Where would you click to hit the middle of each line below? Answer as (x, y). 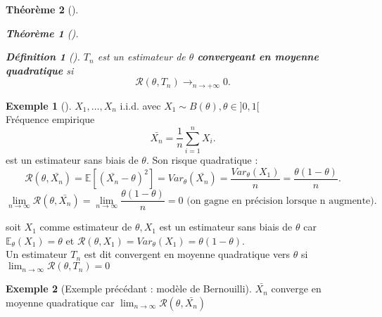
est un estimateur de (141, 57)
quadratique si (40, 70)
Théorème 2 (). (42, 9)
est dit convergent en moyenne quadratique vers (187, 254)
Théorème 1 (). (42, 33)
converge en (296, 289)
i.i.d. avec (140, 105)
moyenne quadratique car (60, 302)
